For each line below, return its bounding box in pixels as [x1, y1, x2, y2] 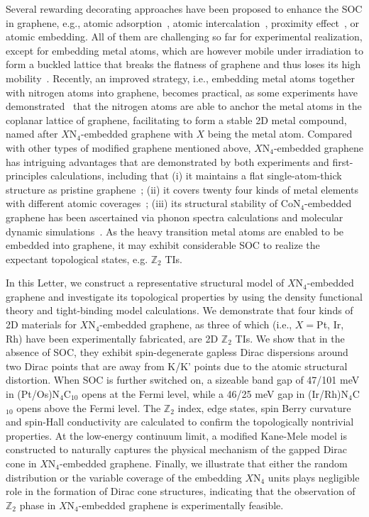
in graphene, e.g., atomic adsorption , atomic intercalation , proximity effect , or [6, 15, 360, 30]
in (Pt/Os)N [6, 387, 60, 401]
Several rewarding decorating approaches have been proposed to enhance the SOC [6, 1, 363, 16]
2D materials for [6, 317, 77, 332]
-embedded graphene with [81, 126, 193, 141]
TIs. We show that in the [235, 330, 345, 345]
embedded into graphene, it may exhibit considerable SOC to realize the [6, 238, 320, 252]
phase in [19, 497, 56, 512]
